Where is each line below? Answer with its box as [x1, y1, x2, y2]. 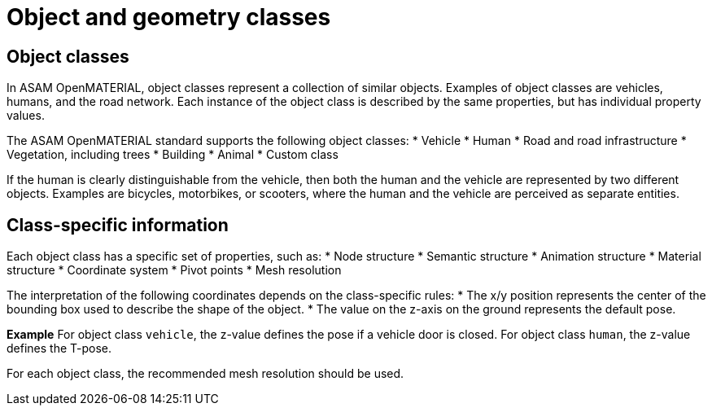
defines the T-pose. [7, 341, 112, 356]
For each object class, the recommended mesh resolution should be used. [7, 366, 404, 381]
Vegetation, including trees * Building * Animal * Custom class [7, 147, 339, 162]
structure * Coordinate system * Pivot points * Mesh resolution [7, 263, 342, 278]
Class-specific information [7, 214, 229, 235]
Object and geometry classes [7, 3, 331, 31]
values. [7, 108, 45, 123]
